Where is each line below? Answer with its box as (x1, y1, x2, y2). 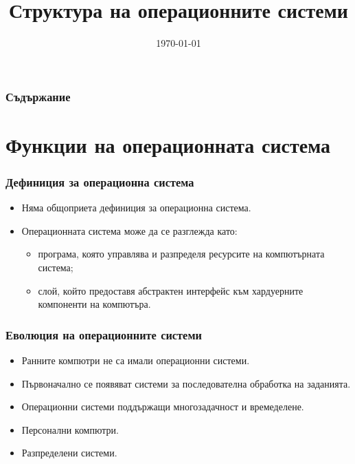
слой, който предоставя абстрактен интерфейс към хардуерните (38, 283, 304, 297)
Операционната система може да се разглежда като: (21, 223, 238, 238)
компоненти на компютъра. (38, 297, 151, 311)
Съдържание (5, 87, 71, 105)
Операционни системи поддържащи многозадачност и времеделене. (21, 399, 304, 414)
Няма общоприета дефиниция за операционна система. (21, 200, 251, 215)
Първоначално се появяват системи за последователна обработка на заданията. (21, 376, 351, 390)
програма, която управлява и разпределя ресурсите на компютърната (38, 246, 325, 261)
